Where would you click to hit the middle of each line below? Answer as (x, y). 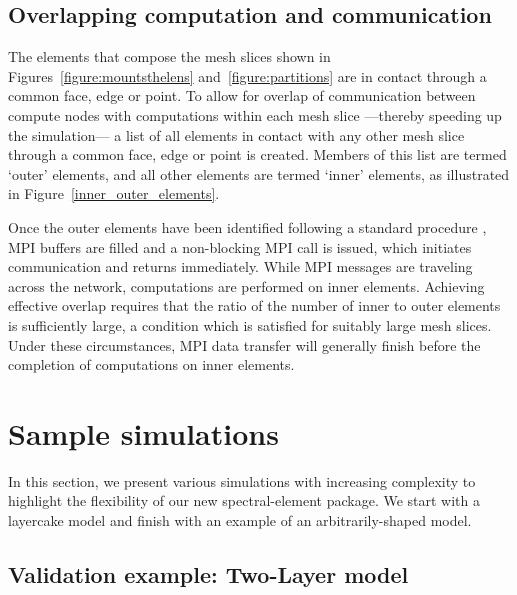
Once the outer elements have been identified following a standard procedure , (247, 226)
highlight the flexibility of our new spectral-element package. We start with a (244, 500)
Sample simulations (143, 432)
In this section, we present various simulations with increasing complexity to (242, 480)
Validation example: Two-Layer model (208, 574)
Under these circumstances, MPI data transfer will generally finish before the (244, 344)
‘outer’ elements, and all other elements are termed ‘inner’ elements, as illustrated (259, 173)
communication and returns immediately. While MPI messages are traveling (240, 266)
